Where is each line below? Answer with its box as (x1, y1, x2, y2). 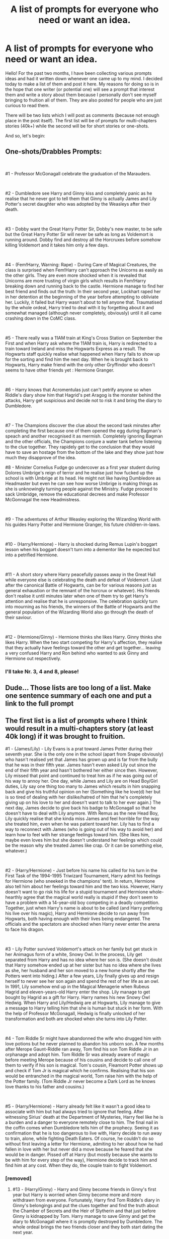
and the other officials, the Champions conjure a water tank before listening (5, 438, 162, 444)
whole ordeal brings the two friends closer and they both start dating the (12, 1224, 163, 1230)
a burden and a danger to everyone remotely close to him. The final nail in (5, 1119, 158, 1125)
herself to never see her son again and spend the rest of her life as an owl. (5, 978, 159, 984)
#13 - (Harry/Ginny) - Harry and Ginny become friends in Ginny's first (12, 1186, 156, 1193)
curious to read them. (5, 102, 50, 108)
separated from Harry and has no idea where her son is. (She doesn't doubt (5, 957, 162, 963)
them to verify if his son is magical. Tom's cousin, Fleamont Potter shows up (5, 1062, 163, 1068)
